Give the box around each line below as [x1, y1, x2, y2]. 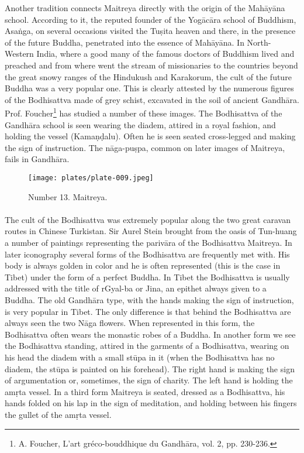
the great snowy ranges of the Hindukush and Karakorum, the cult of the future [5, 70, 292, 83]
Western [5, 47, 34, 60]
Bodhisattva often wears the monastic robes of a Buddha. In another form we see [5, 328, 296, 340]
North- [247, 36, 271, 48]
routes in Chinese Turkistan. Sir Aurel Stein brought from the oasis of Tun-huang [5, 225, 297, 237]
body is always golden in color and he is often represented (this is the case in [5, 259, 281, 272]
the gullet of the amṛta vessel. [5, 408, 112, 420]
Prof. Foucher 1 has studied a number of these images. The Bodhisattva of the [5, 105, 282, 119]
